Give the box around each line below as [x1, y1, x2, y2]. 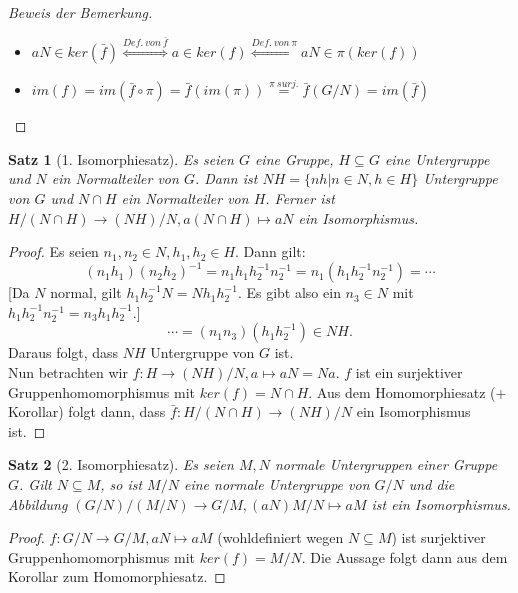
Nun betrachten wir [8, 362, 128, 383]
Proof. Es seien [8, 241, 99, 262]
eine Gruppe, [254, 148, 334, 169]
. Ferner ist [265, 187, 335, 208]
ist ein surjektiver [355, 362, 463, 383]
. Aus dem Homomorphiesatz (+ [308, 381, 507, 402]
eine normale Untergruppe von [183, 473, 370, 494]
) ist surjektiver [391, 527, 486, 548]
